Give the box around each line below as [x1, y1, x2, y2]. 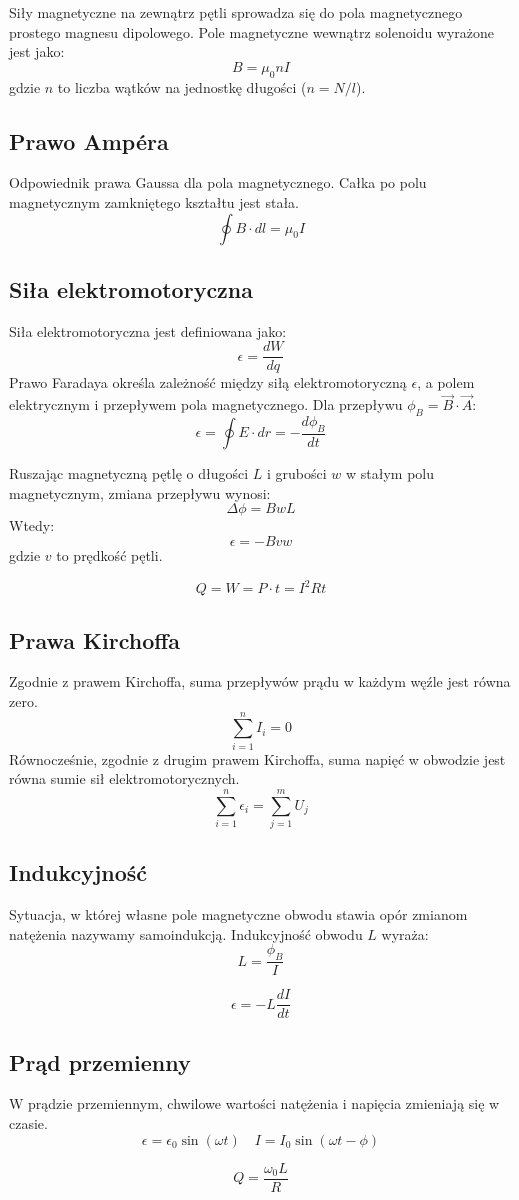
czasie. [9, 1113, 48, 1134]
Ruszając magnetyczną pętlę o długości [9, 463, 249, 484]
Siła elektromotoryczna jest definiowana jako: [9, 320, 287, 341]
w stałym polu [345, 463, 434, 484]
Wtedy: [9, 515, 55, 536]
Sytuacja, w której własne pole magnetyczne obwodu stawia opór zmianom [9, 904, 468, 925]
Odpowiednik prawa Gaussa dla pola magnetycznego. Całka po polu [9, 172, 427, 193]
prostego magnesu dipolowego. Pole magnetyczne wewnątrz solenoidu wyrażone [9, 21, 495, 42]
